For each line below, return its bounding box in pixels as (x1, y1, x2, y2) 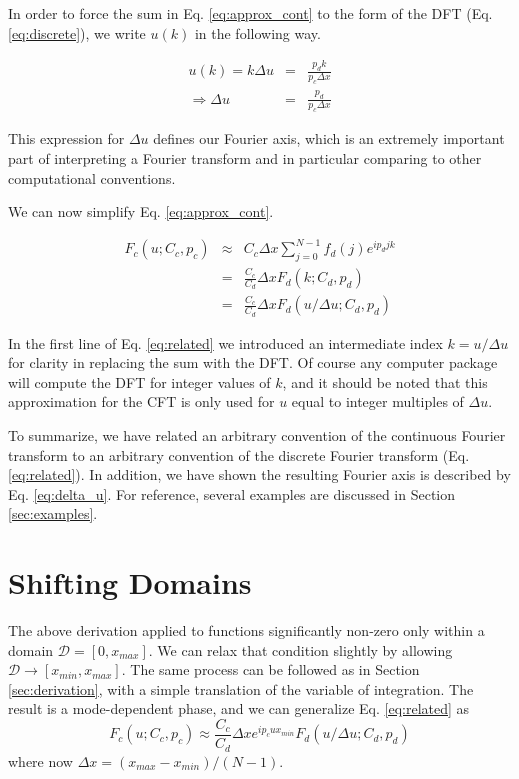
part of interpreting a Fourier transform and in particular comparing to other (8, 147, 482, 168)
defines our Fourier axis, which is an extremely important (153, 128, 505, 149)
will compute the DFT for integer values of (8, 371, 271, 392)
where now (8, 750, 73, 771)
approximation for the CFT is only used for (8, 391, 275, 412)
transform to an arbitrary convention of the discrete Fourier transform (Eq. (8, 444, 470, 465)
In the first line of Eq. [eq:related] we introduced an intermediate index (8, 332, 443, 353)
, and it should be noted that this (282, 371, 488, 392)
